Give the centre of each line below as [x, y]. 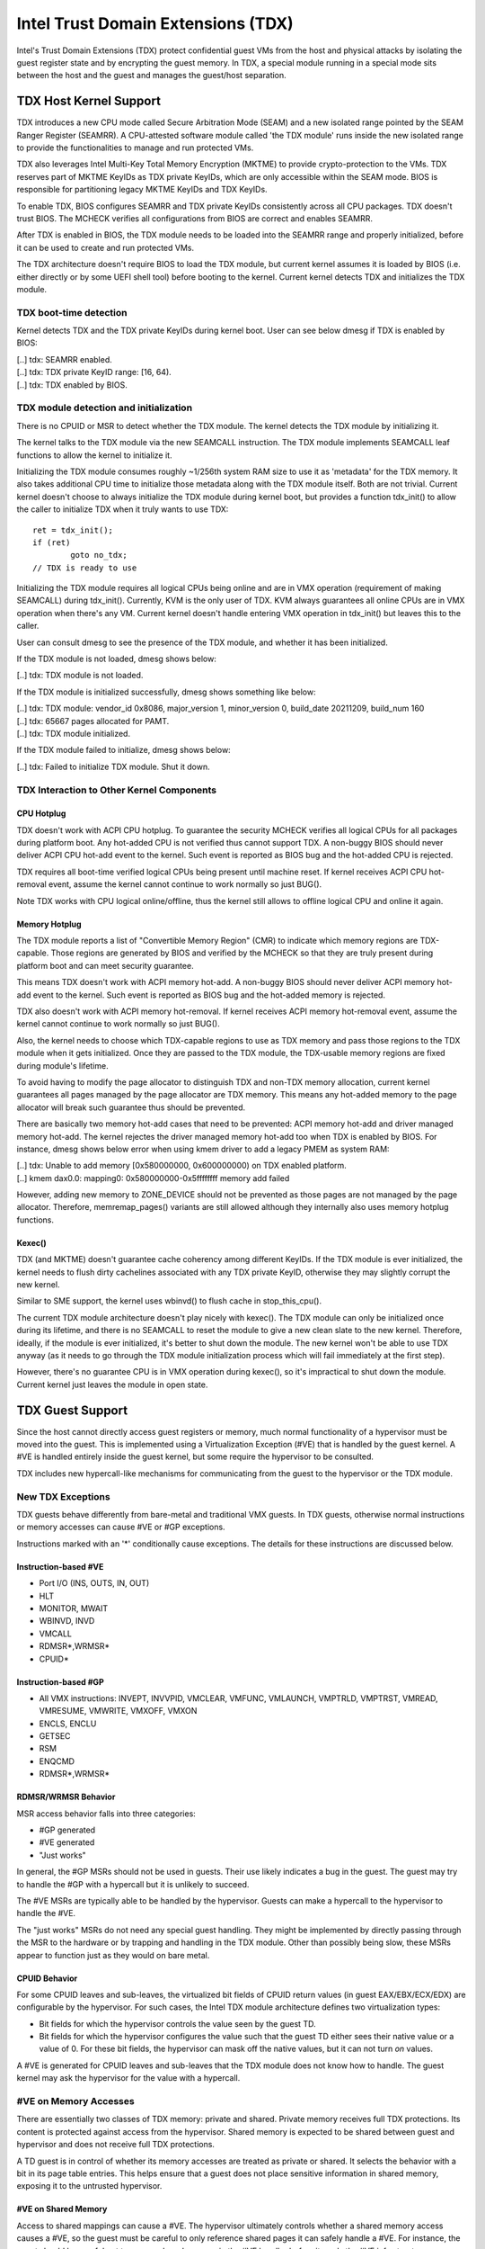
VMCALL [55, 1634]
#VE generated [67, 1842]
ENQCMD [57, 1761]
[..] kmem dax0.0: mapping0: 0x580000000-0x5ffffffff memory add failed [153, 1178]
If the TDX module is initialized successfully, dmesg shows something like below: [166, 692]
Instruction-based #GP [61, 1681]
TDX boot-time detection [72, 312]
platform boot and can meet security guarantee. [105, 965]
